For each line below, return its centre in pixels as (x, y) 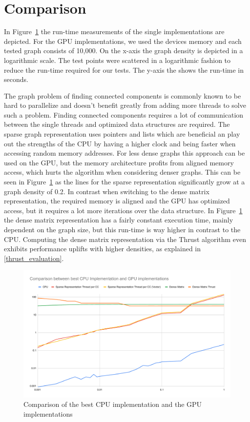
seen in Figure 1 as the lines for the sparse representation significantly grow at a (125, 182)
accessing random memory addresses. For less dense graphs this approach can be (125, 153)
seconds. (16, 79)
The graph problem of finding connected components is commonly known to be (123, 95)
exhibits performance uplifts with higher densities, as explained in (103, 249)
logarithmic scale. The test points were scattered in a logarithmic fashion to (117, 60)
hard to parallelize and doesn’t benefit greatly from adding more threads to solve (125, 105)
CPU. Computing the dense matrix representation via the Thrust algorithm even (125, 239)
